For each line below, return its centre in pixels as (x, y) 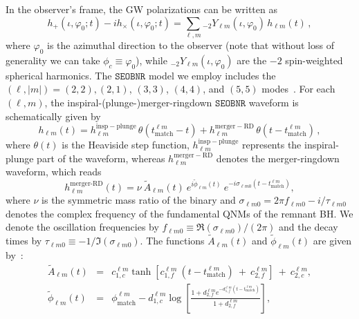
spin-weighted (314, 60)
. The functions (172, 241)
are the (252, 60)
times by (24, 241)
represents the (271, 144)
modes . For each (298, 89)
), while (151, 60)
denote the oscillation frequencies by (82, 227)
